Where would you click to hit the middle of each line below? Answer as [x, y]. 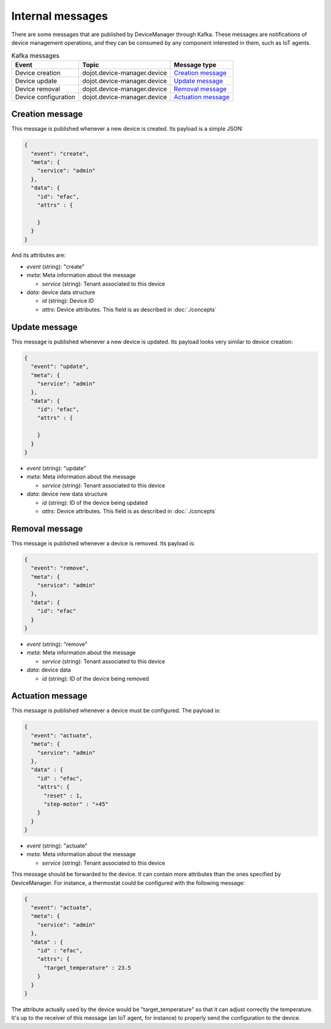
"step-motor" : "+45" [76, 804]
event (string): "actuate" [57, 846]
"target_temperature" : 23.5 [87, 968]
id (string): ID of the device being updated [95, 502]
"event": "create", [60, 154]
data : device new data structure [67, 494]
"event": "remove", [60, 568]
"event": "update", [60, 367]
